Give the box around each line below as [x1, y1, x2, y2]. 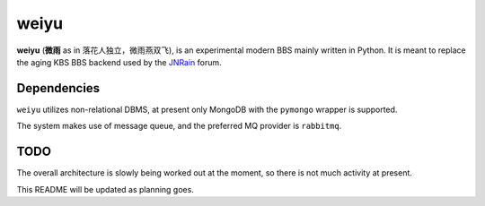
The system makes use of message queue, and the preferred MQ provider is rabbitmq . [16, 121, 342, 132]
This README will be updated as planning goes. [16, 184, 195, 194]
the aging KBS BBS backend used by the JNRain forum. [16, 56, 222, 67]
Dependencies [16, 81, 101, 96]
